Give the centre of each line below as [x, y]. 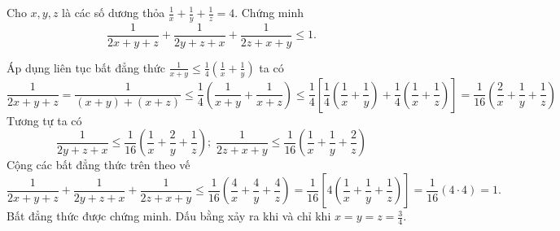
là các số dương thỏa [114, 12]
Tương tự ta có [44, 120]
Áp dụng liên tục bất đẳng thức [86, 67]
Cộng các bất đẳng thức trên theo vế [98, 165]
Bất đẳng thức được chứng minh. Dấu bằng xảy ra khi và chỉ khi [169, 216]
